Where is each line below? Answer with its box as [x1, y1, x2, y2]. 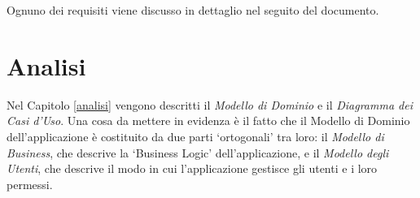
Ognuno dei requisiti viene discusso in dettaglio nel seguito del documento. [7, 2, 379, 18]
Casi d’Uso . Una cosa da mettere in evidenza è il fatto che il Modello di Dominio [7, 112, 410, 129]
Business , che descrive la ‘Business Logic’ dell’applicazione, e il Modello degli [7, 144, 389, 161]
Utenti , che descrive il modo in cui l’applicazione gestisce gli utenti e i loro [7, 160, 378, 177]
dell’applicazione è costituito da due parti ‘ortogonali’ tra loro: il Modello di [7, 127, 384, 144]
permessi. [7, 175, 53, 192]
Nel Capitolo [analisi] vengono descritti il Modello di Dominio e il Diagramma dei [7, 96, 413, 113]
